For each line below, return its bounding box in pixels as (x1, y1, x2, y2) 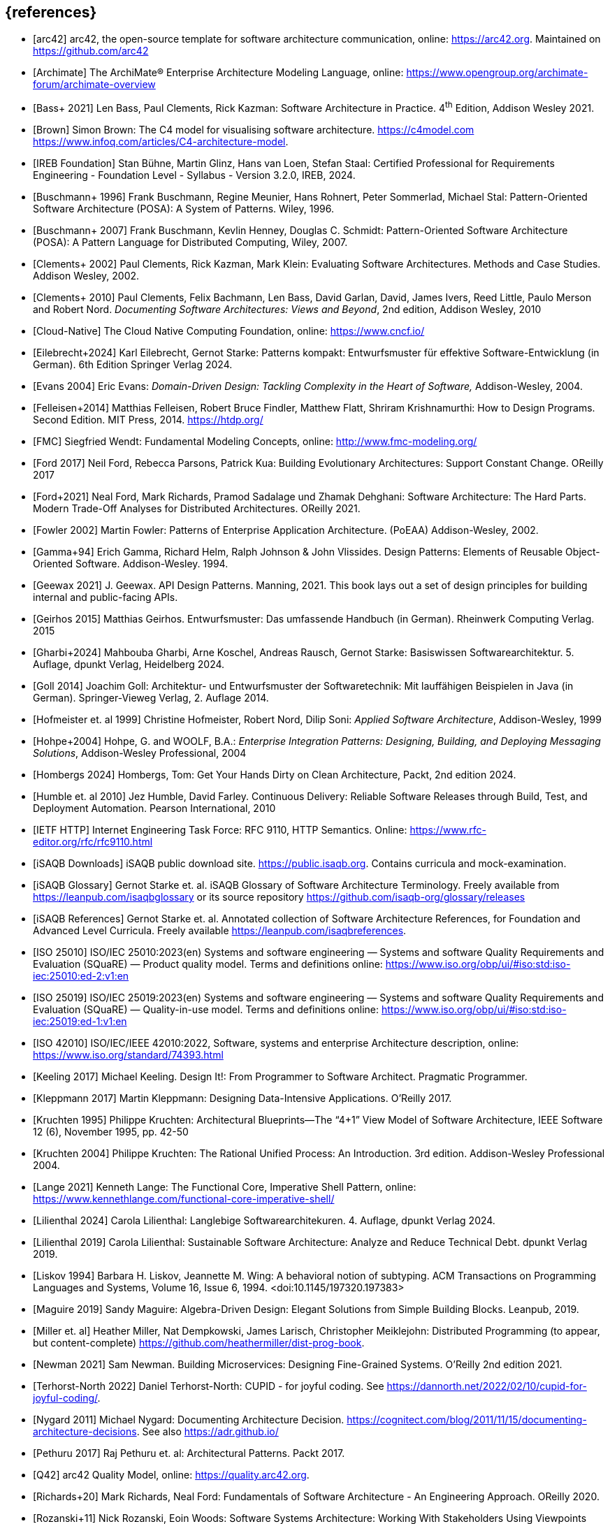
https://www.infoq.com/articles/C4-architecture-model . (33, 136, 289, 148)
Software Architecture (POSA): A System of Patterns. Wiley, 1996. (33, 203, 335, 215)
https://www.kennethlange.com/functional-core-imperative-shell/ (33, 1193, 335, 1205)
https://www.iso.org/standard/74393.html (33, 1049, 224, 1061)
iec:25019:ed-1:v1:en (33, 1015, 127, 1028)
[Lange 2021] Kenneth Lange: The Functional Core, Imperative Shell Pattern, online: (33, 1181, 416, 1193)
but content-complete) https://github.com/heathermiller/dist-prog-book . (33, 1337, 365, 1349)
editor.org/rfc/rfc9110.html (33, 836, 153, 848)
